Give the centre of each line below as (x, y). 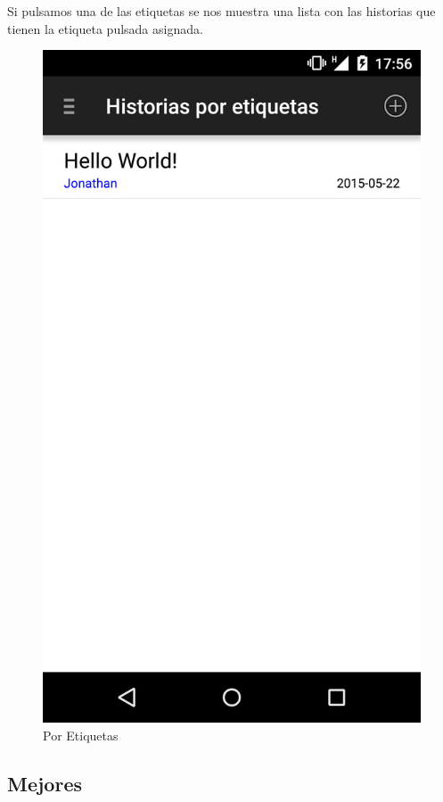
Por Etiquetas (81, 735)
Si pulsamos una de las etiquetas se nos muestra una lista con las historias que (221, 11)
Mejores (45, 783)
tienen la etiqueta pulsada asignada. (105, 28)
